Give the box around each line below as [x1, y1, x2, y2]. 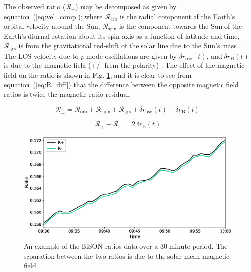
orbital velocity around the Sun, [4, 21, 100, 31]
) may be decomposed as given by [75, 1, 177, 11]
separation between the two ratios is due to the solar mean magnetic [24, 250, 230, 261]
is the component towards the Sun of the [119, 21, 242, 31]
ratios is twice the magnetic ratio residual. [4, 89, 131, 99]
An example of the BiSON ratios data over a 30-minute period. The [24, 241, 228, 251]
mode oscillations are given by [86, 50, 177, 60]
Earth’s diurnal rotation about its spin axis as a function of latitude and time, [4, 30, 240, 41]
